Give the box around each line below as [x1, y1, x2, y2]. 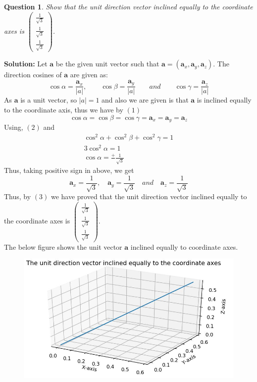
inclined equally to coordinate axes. [130, 241, 238, 252]
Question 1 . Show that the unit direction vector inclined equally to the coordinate [4, 1, 253, 11]
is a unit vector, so [20, 95, 77, 105]
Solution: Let [4, 58, 48, 69]
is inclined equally [197, 95, 252, 105]
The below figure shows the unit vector [4, 241, 122, 252]
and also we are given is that [102, 95, 189, 105]
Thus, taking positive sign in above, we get [4, 165, 134, 175]
